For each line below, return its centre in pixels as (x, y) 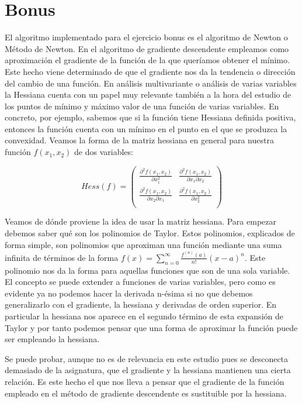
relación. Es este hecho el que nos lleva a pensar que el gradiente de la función (145, 382)
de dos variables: (104, 152)
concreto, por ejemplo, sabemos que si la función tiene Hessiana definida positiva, (150, 117)
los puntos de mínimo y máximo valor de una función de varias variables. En (142, 106)
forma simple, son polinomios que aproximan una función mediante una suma (143, 244)
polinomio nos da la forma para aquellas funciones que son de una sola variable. (147, 270)
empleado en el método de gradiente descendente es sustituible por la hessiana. (146, 393)
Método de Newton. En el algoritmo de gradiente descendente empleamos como (147, 48)
